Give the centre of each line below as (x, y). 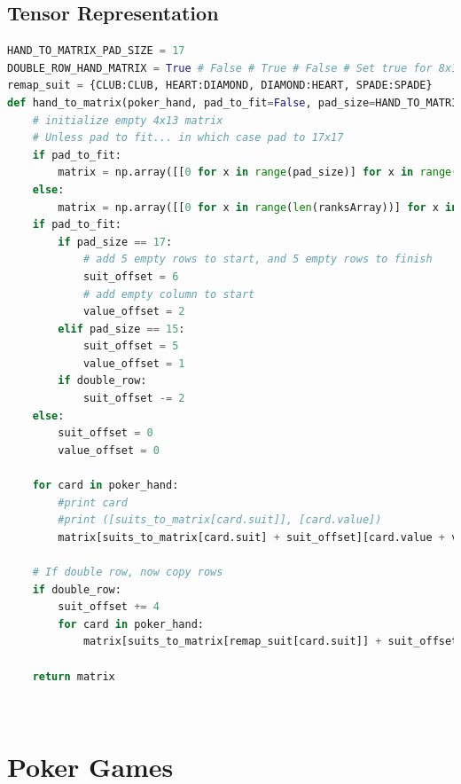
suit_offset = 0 (105, 433)
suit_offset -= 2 (134, 399)
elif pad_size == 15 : (121, 329)
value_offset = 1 (134, 363)
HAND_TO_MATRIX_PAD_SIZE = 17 (96, 51)
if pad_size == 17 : (115, 242)
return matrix (74, 676)
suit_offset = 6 (131, 276)
